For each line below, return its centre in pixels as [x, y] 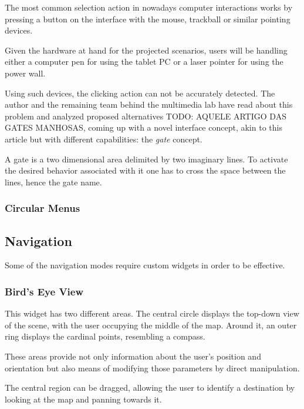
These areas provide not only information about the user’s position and [133, 356]
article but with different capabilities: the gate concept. [104, 139]
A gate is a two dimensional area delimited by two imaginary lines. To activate [146, 159]
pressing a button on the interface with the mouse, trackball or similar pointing [148, 19]
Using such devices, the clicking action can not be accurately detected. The [140, 93]
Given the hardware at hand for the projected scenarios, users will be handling [146, 50]
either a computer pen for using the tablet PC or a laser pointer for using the [144, 61]
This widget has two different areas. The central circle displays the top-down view [152, 313]
